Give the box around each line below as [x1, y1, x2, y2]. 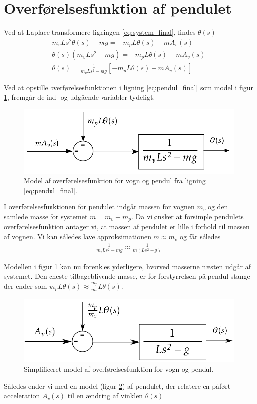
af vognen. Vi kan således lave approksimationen [4, 231, 151, 242]
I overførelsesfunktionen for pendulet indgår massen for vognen [4, 202, 195, 212]
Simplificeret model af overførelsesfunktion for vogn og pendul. [24, 363, 214, 374]
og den [207, 202, 228, 212]
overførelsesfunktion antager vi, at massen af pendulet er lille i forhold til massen [4, 221, 250, 232]
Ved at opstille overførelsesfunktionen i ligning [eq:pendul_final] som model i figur [4, 82, 253, 92]
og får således [180, 231, 221, 242]
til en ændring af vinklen [67, 390, 143, 401]
